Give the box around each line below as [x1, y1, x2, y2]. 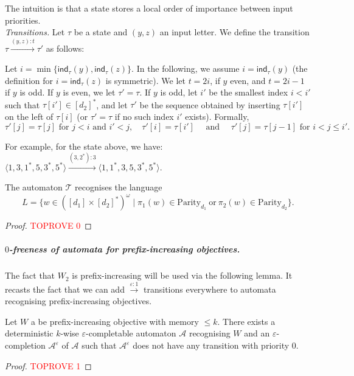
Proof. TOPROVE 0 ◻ [5, 219, 92, 232]
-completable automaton [86, 327, 176, 339]
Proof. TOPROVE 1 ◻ [5, 359, 92, 372]
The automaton [5, 181, 63, 193]
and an [244, 327, 270, 339]
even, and [230, 74, 266, 86]
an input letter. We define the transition [159, 26, 310, 38]
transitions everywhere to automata [144, 282, 276, 295]
